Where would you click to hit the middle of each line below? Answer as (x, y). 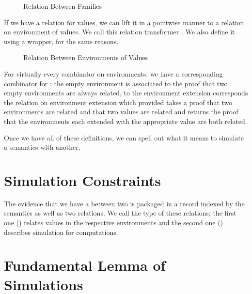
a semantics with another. (42, 147)
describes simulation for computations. (61, 232)
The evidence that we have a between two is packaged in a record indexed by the (124, 203)
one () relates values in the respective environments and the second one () (113, 223)
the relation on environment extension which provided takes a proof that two (118, 102)
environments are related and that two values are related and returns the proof (121, 112)
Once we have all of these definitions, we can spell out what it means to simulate (124, 137)
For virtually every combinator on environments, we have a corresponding (113, 73)
